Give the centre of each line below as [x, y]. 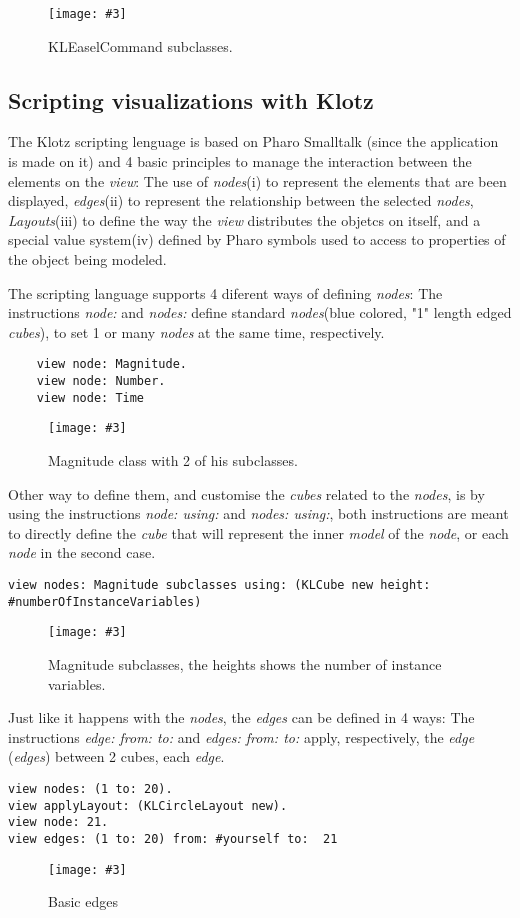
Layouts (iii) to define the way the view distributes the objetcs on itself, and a [244, 219]
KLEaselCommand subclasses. [140, 45]
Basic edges [83, 901]
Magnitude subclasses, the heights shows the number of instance [245, 663]
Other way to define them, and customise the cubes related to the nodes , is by [246, 493]
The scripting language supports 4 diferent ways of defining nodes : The [225, 292]
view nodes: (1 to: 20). [90, 788]
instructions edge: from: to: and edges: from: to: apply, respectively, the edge [241, 736]
